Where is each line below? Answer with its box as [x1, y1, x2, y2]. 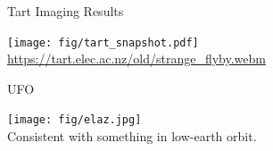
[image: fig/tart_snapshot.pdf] [7, 36, 199, 49]
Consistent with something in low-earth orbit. [7, 127, 257, 146]
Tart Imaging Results [7, 2, 124, 20]
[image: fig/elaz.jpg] [7, 113, 142, 127]
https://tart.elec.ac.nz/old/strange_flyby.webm [7, 49, 266, 68]
